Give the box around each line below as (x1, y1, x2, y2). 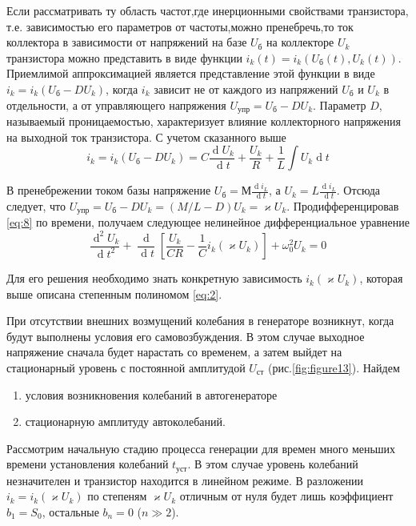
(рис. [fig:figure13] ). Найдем (267, 359, 400, 376)
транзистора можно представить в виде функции (6, 49, 242, 66)
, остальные (42, 504, 99, 520)
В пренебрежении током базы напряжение (6, 182, 211, 199)
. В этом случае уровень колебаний (187, 456, 358, 472)
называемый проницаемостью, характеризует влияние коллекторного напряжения (6, 113, 401, 130)
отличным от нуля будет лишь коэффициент (179, 488, 394, 504)
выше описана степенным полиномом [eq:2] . (6, 285, 222, 302)
